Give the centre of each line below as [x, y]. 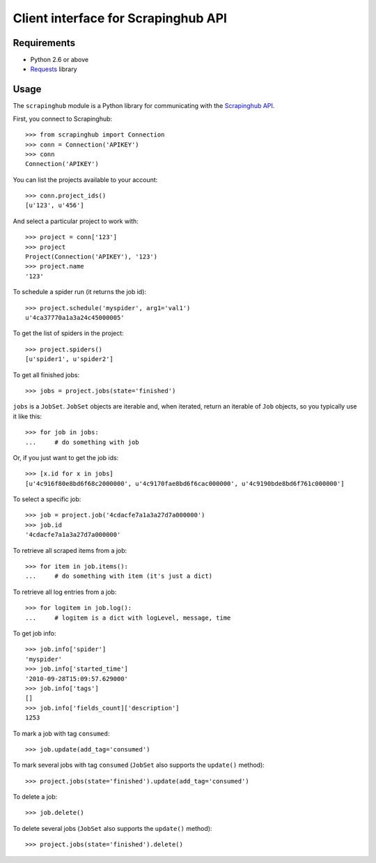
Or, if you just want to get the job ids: [66, 457]
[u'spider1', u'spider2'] [70, 359]
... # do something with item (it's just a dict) [119, 576]
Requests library [54, 69]
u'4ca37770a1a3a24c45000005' [75, 318]
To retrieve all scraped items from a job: [70, 550]
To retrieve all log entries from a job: [65, 592]
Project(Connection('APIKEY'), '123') [92, 257]
